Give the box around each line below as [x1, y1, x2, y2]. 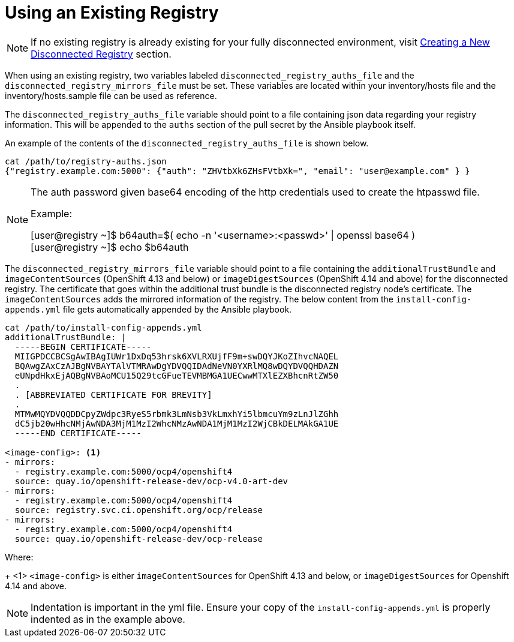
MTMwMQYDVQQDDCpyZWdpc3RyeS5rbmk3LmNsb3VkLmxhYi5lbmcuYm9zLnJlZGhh [14, 409, 339, 419]
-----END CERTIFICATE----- [14, 428, 142, 438]
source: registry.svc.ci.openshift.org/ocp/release [14, 505, 263, 515]
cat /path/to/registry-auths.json [5, 156, 167, 166]
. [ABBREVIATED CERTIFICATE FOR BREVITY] [14, 389, 212, 400]
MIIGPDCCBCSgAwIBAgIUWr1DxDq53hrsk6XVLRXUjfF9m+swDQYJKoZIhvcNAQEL [14, 351, 339, 361]
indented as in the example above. [31, 613, 185, 625]
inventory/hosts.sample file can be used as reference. [5, 90, 217, 101]
